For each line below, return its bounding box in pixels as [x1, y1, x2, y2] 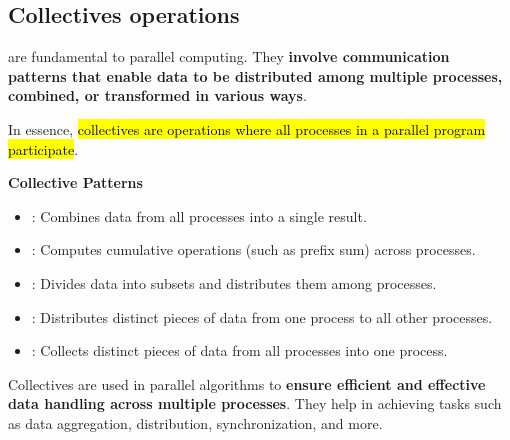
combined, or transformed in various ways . [8, 85, 307, 106]
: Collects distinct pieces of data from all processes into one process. [31, 340, 448, 361]
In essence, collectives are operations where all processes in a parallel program [8, 118, 486, 139]
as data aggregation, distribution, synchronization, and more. [8, 412, 383, 433]
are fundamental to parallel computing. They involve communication [8, 46, 450, 67]
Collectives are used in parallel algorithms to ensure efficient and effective [8, 373, 486, 394]
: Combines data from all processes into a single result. [31, 205, 367, 226]
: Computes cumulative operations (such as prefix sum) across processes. [31, 239, 476, 260]
